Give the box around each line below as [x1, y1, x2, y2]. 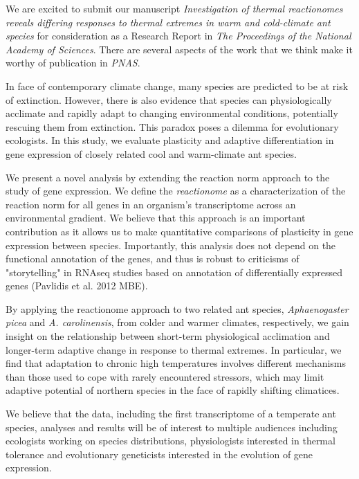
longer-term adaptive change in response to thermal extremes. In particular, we [6, 342, 342, 356]
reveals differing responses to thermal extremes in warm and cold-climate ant [6, 15, 331, 29]
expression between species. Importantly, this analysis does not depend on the [6, 237, 336, 252]
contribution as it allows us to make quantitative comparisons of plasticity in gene [6, 224, 353, 238]
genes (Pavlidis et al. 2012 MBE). [6, 278, 148, 293]
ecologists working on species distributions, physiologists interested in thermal [6, 433, 335, 448]
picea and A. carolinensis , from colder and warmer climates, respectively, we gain [6, 315, 349, 329]
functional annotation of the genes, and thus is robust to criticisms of [6, 251, 300, 266]
